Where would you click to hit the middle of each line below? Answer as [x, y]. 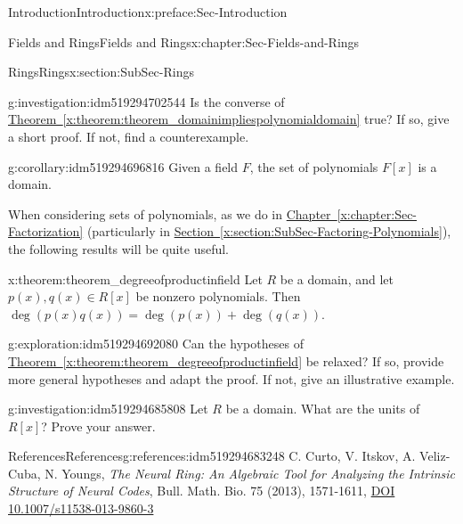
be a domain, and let [337, 278]
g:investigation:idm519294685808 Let [108, 409]
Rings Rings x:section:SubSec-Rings [101, 72]
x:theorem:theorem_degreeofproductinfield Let [135, 278]
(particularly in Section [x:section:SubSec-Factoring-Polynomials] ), [269, 231]
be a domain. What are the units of [323, 409]
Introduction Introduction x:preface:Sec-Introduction [148, 12]
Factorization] [46, 231]
